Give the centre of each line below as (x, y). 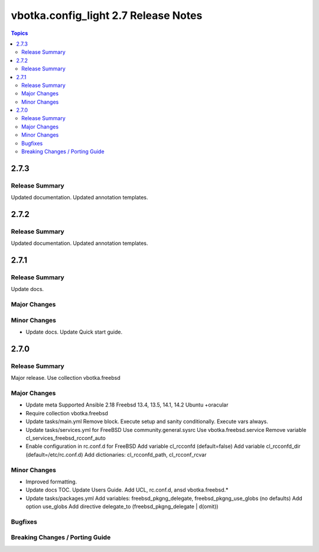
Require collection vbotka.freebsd (67, 413)
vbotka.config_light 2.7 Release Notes (107, 15)
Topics (19, 33)
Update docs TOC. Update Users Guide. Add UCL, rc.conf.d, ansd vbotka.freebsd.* (127, 490)
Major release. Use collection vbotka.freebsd (66, 378)
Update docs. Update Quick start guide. (74, 332)
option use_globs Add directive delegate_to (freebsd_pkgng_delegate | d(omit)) (122, 506)
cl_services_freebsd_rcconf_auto (66, 438)
